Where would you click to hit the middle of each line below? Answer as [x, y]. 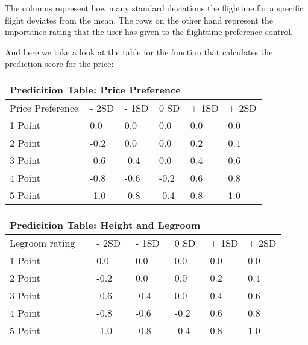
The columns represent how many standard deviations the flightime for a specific [154, 8]
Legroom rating [42, 242]
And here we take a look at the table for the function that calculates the [139, 52]
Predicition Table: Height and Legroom [105, 224]
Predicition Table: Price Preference [95, 89]
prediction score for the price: [59, 64]
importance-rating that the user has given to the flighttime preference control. [149, 32]
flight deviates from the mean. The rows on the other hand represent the [139, 20]
